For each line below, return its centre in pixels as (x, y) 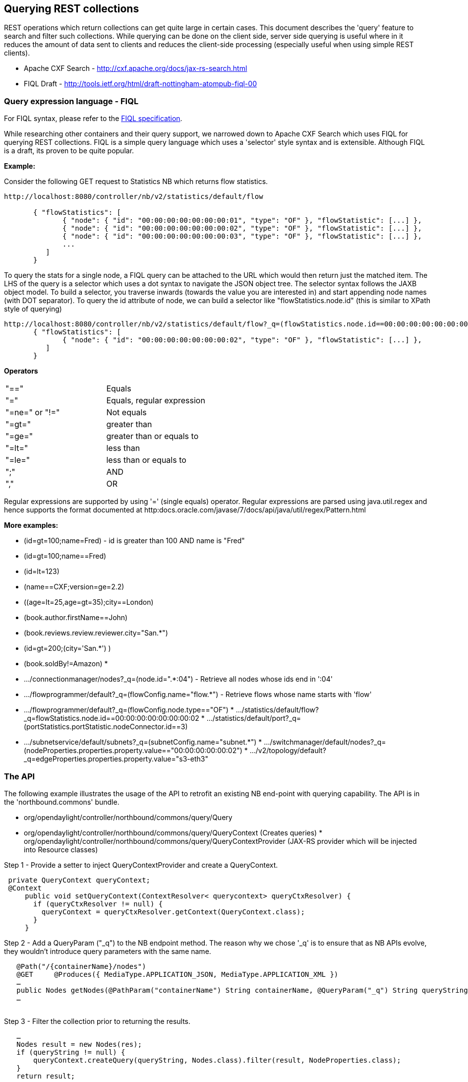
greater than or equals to (152, 436)
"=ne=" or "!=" (33, 413)
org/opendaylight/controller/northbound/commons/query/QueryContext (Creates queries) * (173, 832)
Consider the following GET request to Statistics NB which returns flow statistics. (136, 182)
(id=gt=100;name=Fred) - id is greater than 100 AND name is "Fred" (134, 541)
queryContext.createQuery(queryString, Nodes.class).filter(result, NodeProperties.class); (217, 1060)
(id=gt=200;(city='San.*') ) (67, 648)
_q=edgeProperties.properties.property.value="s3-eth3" (116, 759)
